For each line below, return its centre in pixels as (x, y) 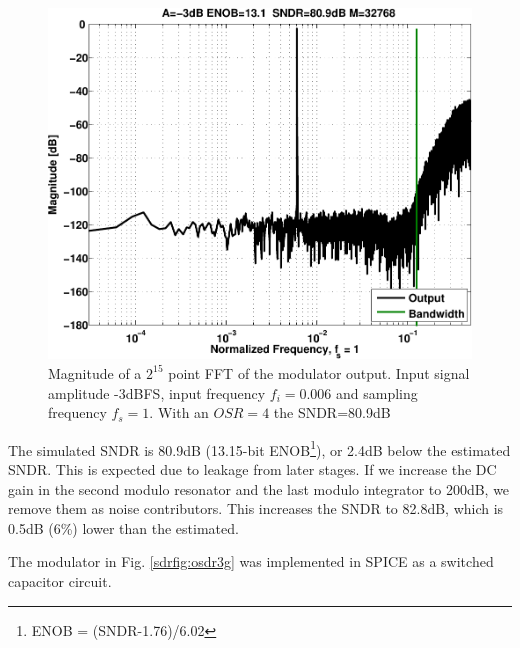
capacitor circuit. (60, 580)
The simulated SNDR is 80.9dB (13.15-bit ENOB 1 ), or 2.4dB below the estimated (259, 448)
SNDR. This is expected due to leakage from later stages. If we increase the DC (252, 468)
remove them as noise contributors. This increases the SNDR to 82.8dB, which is (256, 508)
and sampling (377, 392)
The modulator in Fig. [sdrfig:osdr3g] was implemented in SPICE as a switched (251, 561)
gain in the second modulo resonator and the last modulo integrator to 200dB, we (259, 488)
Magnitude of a (95, 372)
